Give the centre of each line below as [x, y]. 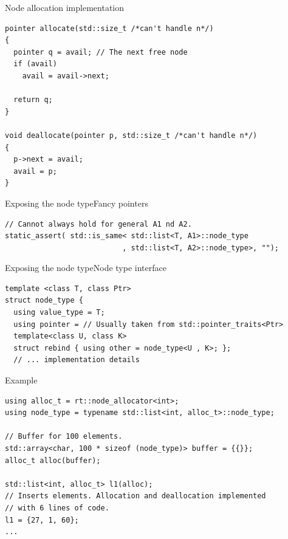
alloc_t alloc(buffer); [53, 460]
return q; [33, 100]
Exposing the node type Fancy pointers [77, 203]
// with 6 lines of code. [57, 508]
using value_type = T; [59, 313]
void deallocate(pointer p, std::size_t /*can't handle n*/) [131, 135]
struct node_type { [44, 300]
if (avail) [35, 64]
